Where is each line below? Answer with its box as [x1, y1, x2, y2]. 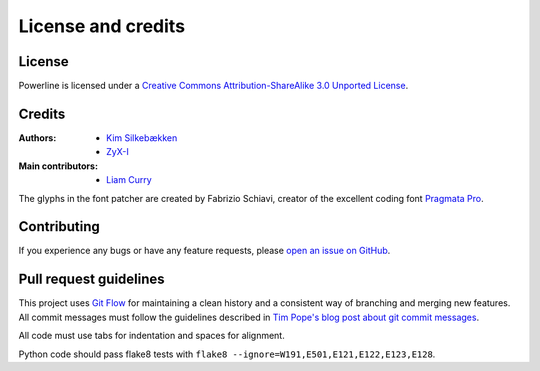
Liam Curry [106, 174, 152, 186]
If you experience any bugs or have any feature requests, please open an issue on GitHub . [18, 245, 391, 257]
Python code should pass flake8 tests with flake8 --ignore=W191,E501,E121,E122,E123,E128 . [18, 348, 436, 360]
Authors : [18, 131, 57, 144]
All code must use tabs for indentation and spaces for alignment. [18, 330, 285, 342]
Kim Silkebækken [106, 131, 178, 144]
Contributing [18, 218, 100, 235]
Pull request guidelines [18, 271, 165, 288]
